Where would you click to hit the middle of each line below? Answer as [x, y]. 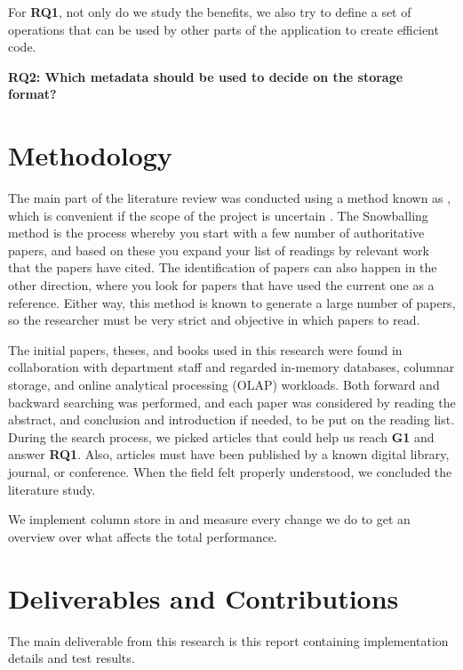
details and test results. [72, 658]
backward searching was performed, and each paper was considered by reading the [232, 402]
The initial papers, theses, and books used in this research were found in [205, 349]
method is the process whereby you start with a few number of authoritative [216, 233]
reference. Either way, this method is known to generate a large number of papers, [232, 302]
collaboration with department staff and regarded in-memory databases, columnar [231, 367]
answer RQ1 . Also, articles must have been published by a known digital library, [229, 454]
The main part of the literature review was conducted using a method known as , [230, 198]
